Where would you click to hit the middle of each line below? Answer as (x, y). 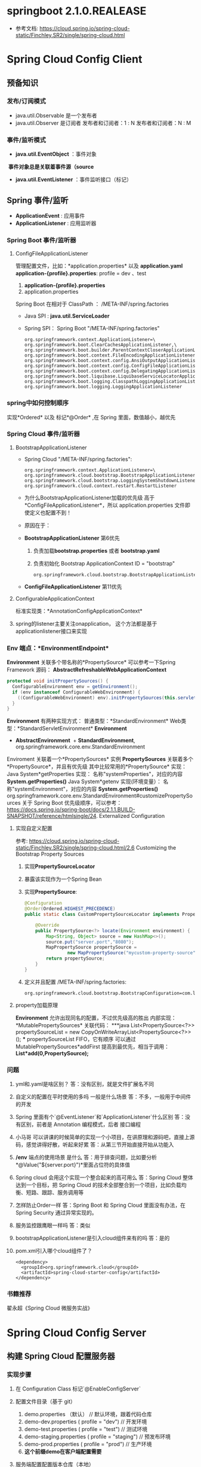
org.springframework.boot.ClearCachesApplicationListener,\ (101, 345)
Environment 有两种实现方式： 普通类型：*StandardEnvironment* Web (94, 721)
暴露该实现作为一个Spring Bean (63, 879)
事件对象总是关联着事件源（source (51, 167)
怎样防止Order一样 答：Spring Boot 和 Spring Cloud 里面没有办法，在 (100, 1205)
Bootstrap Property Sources (50, 854)
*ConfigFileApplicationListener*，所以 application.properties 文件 (105, 505)
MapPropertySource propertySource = (91, 947)
